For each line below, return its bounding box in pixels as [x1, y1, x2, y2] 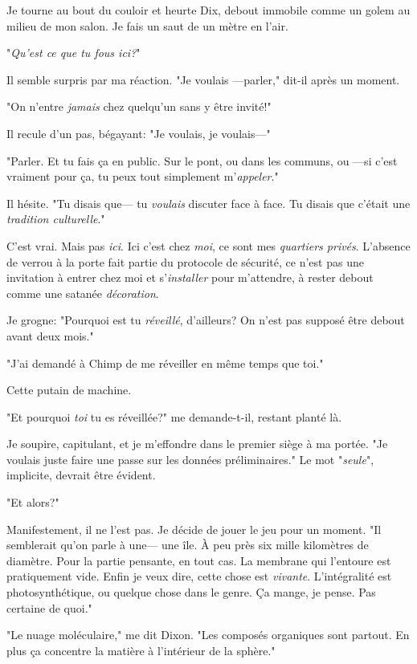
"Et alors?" [6, 494, 59, 511]
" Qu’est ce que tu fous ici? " [6, 44, 141, 61]
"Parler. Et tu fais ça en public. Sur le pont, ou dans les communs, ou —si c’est [6, 152, 398, 169]
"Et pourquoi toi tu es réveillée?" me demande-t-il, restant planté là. [6, 408, 342, 425]
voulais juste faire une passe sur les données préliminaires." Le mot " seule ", [6, 450, 374, 467]
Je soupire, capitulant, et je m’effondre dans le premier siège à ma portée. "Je [6, 435, 388, 452]
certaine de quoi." [6, 599, 92, 616]
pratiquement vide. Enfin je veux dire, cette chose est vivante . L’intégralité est [6, 568, 392, 585]
